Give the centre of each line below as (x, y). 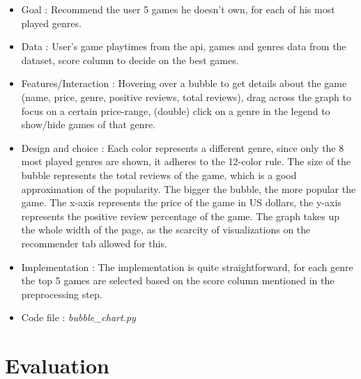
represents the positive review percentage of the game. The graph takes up (180, 216)
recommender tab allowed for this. (94, 243)
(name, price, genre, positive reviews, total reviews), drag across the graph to (186, 96)
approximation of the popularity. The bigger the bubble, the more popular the (189, 188)
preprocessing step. (62, 294)
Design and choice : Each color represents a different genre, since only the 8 (183, 147)
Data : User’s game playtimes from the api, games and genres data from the (184, 46)
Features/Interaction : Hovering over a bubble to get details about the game (184, 83)
